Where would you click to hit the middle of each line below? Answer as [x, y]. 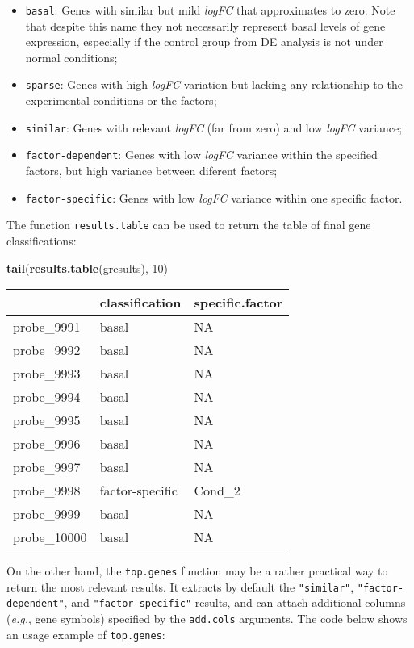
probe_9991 [47, 327]
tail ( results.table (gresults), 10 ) [87, 268]
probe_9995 [47, 420]
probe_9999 [47, 514]
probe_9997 [47, 467]
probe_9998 [47, 491]
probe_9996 [47, 444]
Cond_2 [217, 491]
